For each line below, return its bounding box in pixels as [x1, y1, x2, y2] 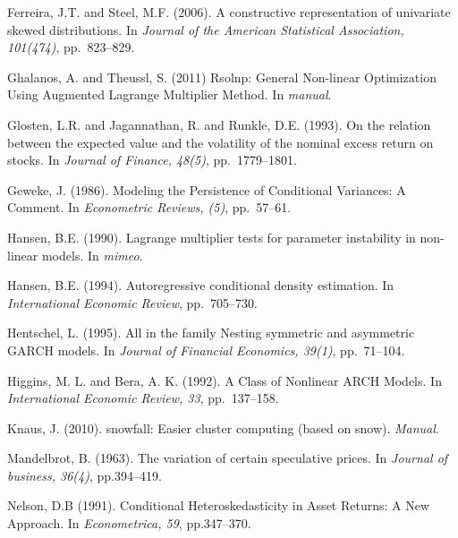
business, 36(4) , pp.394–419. [7, 465, 162, 484]
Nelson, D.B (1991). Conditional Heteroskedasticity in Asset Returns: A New [7, 496, 430, 515]
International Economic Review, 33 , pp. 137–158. [7, 389, 279, 407]
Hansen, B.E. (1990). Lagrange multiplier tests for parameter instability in [7, 227, 416, 246]
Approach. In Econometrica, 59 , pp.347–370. [7, 514, 251, 533]
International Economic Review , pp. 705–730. [7, 293, 258, 312]
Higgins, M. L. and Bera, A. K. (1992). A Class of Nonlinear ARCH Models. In [7, 371, 442, 389]
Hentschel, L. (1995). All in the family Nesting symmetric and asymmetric [7, 323, 415, 342]
